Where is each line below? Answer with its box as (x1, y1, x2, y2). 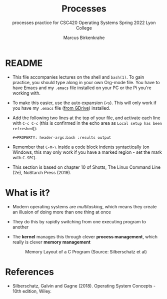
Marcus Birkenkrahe (63, 35, 105, 41)
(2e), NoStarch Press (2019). (12, 169, 71, 175)
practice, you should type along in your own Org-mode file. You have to (12, 79, 160, 85)
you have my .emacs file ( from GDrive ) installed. (12, 105, 110, 111)
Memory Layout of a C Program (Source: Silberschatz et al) (24, 248, 147, 254)
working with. (12, 90, 41, 96)
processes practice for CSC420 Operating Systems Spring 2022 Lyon (12, 20, 156, 26)
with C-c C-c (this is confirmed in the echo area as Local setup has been (12, 120, 162, 126)
